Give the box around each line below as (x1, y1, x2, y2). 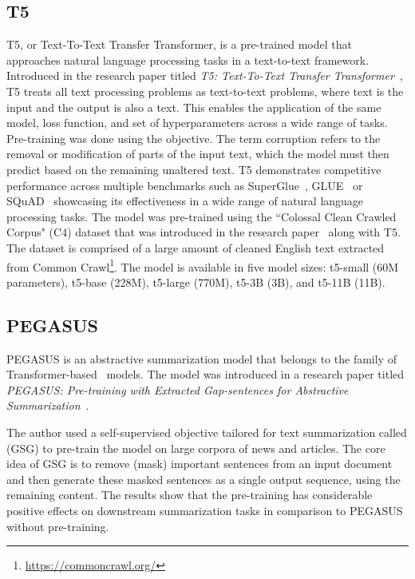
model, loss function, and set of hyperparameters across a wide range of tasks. (6, 114, 388, 131)
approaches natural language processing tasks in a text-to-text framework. (6, 51, 370, 68)
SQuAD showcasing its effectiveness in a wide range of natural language (6, 192, 364, 209)
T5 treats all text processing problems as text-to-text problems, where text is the (6, 82, 404, 99)
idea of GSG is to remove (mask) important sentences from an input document (6, 455, 393, 472)
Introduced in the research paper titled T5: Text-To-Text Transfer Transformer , (6, 67, 403, 84)
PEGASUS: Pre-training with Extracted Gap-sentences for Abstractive (6, 381, 349, 398)
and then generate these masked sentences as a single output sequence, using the (6, 470, 401, 487)
